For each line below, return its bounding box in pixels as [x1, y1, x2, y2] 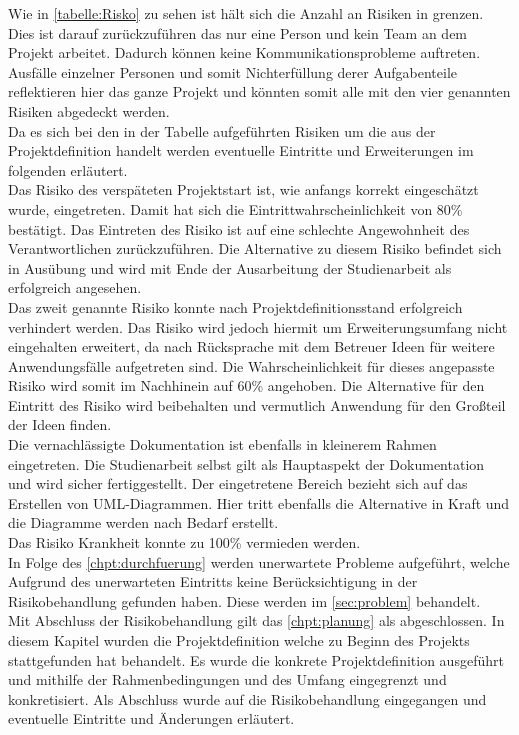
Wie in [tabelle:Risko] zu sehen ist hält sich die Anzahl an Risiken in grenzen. [8, 3, 484, 23]
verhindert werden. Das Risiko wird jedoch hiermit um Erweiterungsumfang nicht [8, 316, 508, 337]
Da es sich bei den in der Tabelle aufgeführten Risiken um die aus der [8, 120, 436, 141]
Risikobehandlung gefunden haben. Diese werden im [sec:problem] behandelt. [8, 590, 481, 611]
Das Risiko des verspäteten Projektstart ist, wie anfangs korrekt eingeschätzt [8, 179, 479, 200]
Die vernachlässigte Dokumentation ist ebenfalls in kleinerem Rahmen [8, 434, 437, 455]
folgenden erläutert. [8, 159, 128, 180]
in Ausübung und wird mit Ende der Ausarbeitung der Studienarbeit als [8, 257, 452, 278]
